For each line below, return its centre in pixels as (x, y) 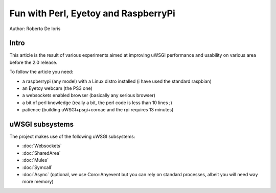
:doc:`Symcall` (37, 167)
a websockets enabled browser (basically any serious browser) (89, 95)
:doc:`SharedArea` (41, 153)
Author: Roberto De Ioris (35, 29)
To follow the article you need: (41, 72)
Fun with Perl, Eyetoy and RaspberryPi (93, 13)
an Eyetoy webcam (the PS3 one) (57, 88)
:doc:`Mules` (35, 160)
